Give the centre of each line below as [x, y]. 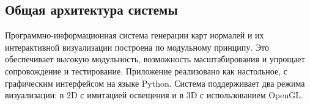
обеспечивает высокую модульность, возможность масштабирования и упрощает [155, 59]
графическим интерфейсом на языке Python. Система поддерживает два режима [155, 83]
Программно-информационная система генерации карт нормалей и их [135, 35]
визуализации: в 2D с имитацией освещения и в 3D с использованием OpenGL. [154, 95]
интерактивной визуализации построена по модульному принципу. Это [137, 47]
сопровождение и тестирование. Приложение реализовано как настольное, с [146, 71]
